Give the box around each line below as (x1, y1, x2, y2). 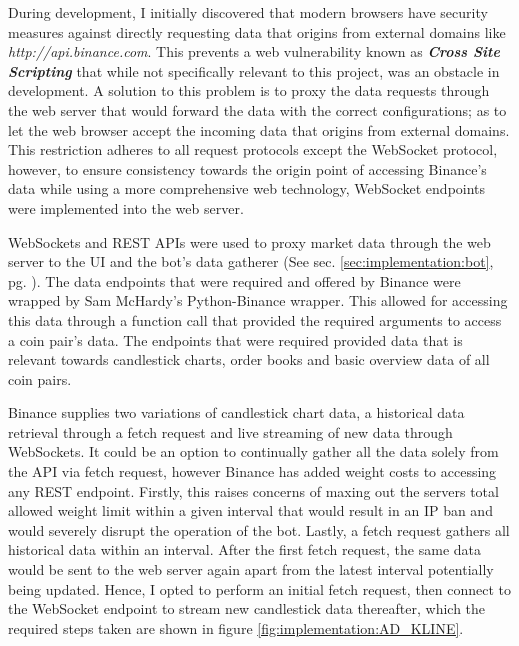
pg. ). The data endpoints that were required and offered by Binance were (8, 270, 461, 291)
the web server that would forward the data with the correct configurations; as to (8, 99, 507, 120)
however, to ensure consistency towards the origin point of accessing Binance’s (8, 158, 487, 179)
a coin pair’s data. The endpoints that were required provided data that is (8, 329, 463, 350)
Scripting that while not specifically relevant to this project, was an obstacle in (8, 60, 500, 81)
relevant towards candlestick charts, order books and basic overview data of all (8, 349, 490, 370)
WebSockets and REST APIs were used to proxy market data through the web (8, 231, 491, 252)
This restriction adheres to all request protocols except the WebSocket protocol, (8, 139, 498, 160)
